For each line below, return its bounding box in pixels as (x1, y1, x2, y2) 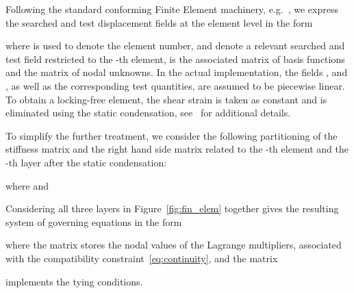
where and (5, 178, 49, 192)
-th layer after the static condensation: (5, 155, 167, 169)
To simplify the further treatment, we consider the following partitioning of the (5, 128, 338, 142)
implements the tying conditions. (5, 274, 143, 288)
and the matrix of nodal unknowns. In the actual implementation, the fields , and (5, 65, 348, 79)
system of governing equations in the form (5, 214, 182, 229)
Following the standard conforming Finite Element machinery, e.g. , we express (5, 2, 338, 16)
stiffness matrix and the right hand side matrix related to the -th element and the (5, 142, 349, 156)
